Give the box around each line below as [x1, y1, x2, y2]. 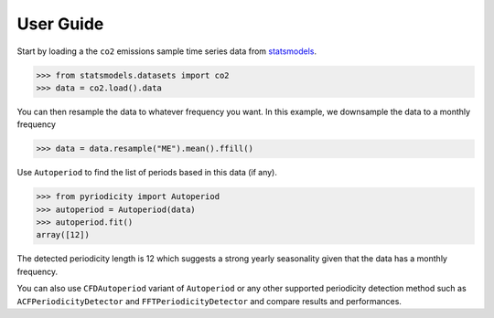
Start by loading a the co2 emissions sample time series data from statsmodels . [16, 46, 317, 57]
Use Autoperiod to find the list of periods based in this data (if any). [16, 167, 278, 178]
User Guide [16, 14, 104, 34]
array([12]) [36, 229, 91, 240]
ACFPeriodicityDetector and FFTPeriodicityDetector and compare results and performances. [16, 295, 403, 306]
